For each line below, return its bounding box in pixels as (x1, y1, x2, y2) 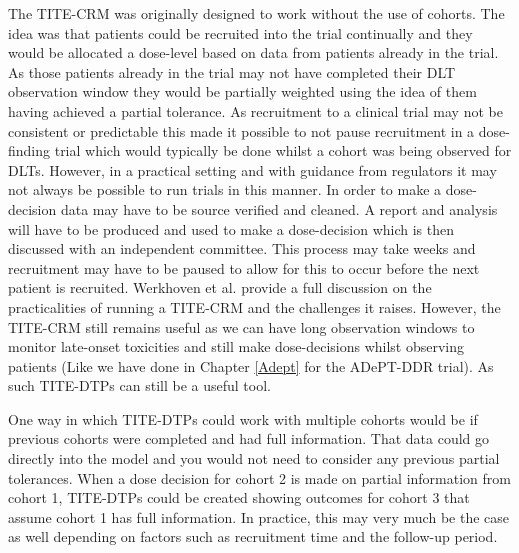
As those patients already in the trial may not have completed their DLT (8, 61, 456, 82)
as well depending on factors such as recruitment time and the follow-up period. (8, 526, 498, 547)
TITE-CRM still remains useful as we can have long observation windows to (8, 316, 475, 337)
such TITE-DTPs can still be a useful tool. (8, 375, 271, 396)
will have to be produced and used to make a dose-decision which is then (8, 218, 454, 239)
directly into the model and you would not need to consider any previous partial (8, 448, 500, 469)
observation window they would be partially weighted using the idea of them (8, 81, 477, 102)
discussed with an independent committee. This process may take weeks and (8, 238, 476, 259)
